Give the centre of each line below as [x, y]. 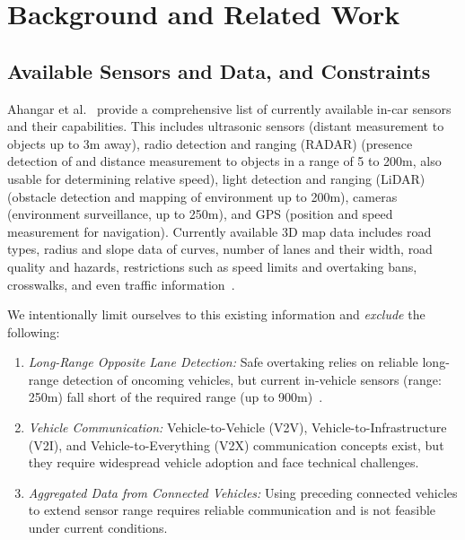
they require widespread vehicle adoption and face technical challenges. [224, 462]
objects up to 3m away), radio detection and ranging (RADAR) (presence [210, 143]
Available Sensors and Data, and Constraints [219, 70]
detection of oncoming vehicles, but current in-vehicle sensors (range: [252, 379]
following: [34, 331]
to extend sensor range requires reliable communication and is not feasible [232, 510]
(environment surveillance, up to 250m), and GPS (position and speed [200, 214]
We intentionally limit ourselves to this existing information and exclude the [216, 314]
